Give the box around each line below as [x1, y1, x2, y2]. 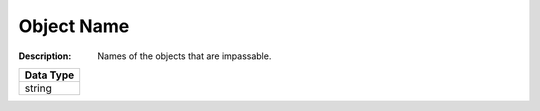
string [24, 81, 52, 95]
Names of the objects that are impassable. [97, 50, 272, 62]
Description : [18, 50, 72, 62]
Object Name [18, 15, 130, 37]
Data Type [24, 68, 75, 82]
